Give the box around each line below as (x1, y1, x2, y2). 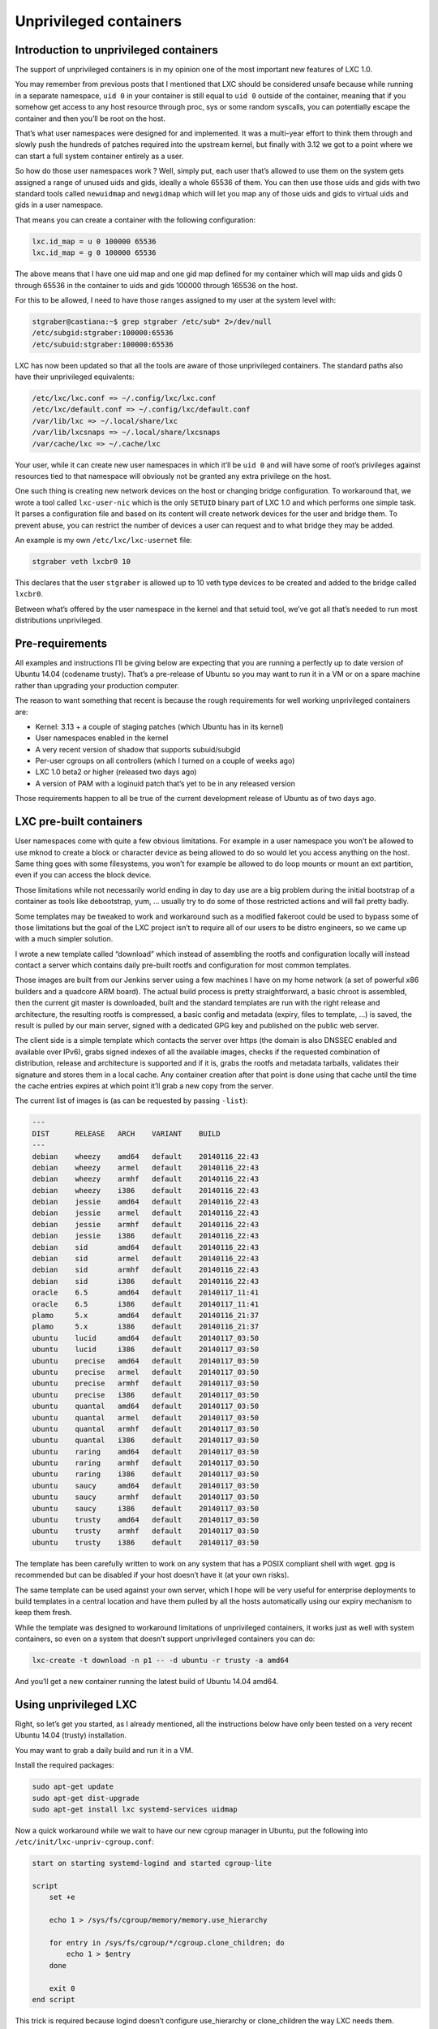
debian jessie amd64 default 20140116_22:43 (32, 1197, 260, 1207)
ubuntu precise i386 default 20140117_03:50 (32, 1390, 260, 1399)
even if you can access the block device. (15, 870, 152, 880)
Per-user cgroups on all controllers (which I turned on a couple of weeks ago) (35, 756, 295, 766)
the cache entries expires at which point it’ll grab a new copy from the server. (15, 1080, 273, 1091)
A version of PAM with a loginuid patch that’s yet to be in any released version (35, 778, 296, 788)
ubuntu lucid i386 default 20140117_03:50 (32, 1345, 260, 1355)
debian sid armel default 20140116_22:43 (32, 1254, 260, 1264)
